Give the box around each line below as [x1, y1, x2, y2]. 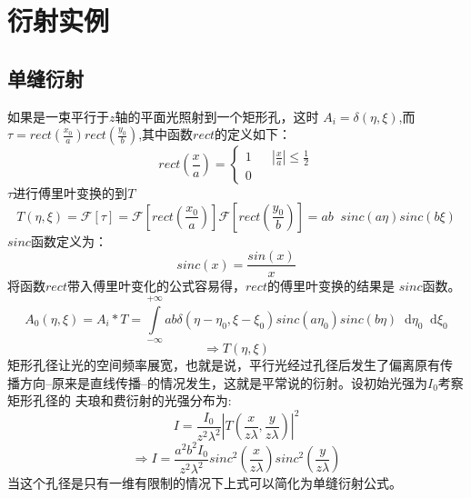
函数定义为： [30, 231, 107, 250]
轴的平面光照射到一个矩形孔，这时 [115, 106, 319, 125]
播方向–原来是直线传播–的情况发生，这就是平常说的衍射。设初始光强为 [7, 373, 427, 392]
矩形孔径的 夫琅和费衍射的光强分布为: [7, 391, 232, 410]
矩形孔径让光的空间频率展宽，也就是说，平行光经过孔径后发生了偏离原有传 [7, 355, 453, 374]
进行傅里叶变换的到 [13, 184, 128, 203]
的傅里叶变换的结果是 [266, 276, 395, 295]
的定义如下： [215, 124, 292, 144]
